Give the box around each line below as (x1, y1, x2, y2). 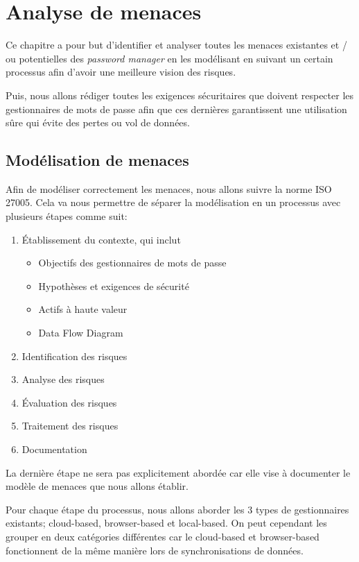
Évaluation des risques (21, 395, 117, 409)
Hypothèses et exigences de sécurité (38, 278, 189, 293)
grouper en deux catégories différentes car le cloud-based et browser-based (6, 529, 319, 543)
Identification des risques (21, 348, 128, 363)
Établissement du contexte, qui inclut (21, 232, 181, 246)
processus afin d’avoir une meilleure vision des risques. (6, 65, 236, 79)
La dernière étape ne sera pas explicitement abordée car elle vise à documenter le (6, 465, 351, 479)
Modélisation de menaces (6, 149, 189, 171)
